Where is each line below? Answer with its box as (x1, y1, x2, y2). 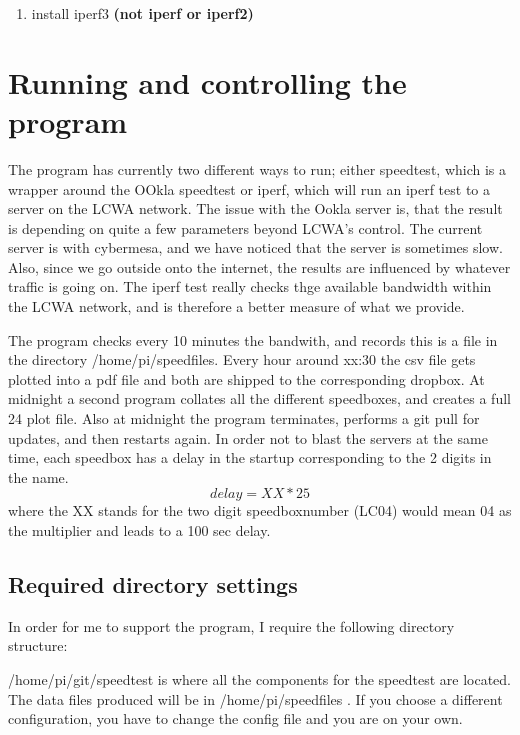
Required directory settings (8, 568, 298, 599)
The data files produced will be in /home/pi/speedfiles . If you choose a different (8, 688, 503, 709)
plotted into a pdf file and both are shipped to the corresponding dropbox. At (8, 368, 485, 389)
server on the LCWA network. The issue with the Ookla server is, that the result (8, 198, 503, 219)
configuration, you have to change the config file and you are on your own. (8, 708, 463, 729)
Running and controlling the (8, 61, 407, 102)
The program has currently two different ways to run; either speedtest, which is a (8, 158, 507, 179)
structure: (8, 635, 68, 656)
